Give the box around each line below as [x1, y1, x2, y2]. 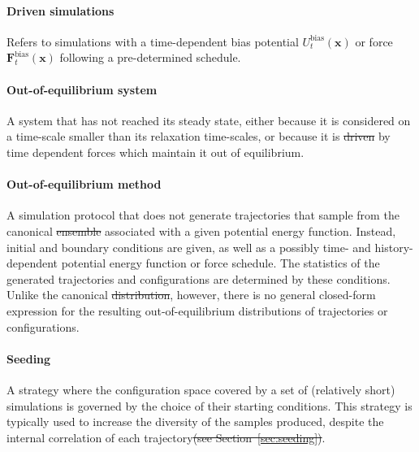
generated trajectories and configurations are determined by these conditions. [6, 270, 391, 287]
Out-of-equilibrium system [6, 80, 158, 98]
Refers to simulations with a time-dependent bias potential [6, 33, 299, 50]
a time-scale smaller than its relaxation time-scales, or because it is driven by [6, 128, 391, 145]
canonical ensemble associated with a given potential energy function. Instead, [6, 222, 396, 239]
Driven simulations [6, 2, 114, 19]
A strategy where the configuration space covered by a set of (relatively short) [6, 380, 395, 398]
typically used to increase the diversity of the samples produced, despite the [6, 413, 384, 430]
